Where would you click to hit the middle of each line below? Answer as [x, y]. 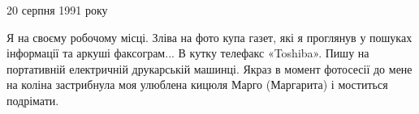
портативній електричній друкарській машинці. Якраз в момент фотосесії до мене [209, 68]
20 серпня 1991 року [57, 10]
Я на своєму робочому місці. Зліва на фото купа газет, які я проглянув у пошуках [209, 37]
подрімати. [33, 100]
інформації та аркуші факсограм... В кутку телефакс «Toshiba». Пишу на [188, 53]
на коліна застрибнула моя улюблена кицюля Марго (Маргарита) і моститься [197, 84]
